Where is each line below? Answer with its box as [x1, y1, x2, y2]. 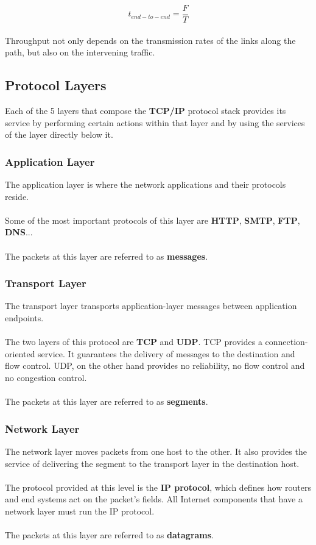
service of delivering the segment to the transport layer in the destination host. [5, 457, 300, 469]
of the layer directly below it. [5, 128, 113, 141]
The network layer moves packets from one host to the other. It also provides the [5, 444, 307, 457]
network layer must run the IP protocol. [5, 504, 155, 517]
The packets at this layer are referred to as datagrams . [5, 529, 214, 541]
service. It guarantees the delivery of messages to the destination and [38, 347, 295, 360]
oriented [5, 347, 35, 360]
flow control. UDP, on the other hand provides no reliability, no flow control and [5, 359, 305, 372]
